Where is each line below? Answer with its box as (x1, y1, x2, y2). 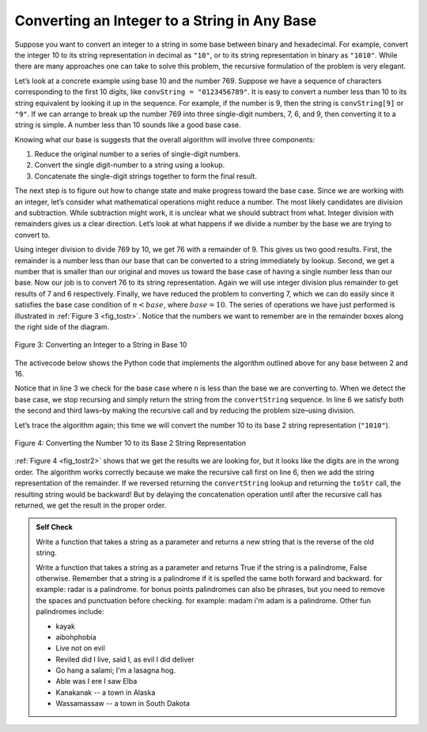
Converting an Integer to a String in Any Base (14, 12, 317, 29)
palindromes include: (36, 607, 104, 617)
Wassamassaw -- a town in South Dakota (55, 699, 190, 708)
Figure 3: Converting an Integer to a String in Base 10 (14, 340, 187, 349)
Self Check (36, 523, 73, 532)
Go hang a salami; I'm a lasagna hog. (55, 666, 176, 675)
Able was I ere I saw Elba (55, 677, 138, 686)
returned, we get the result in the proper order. (14, 500, 167, 510)
